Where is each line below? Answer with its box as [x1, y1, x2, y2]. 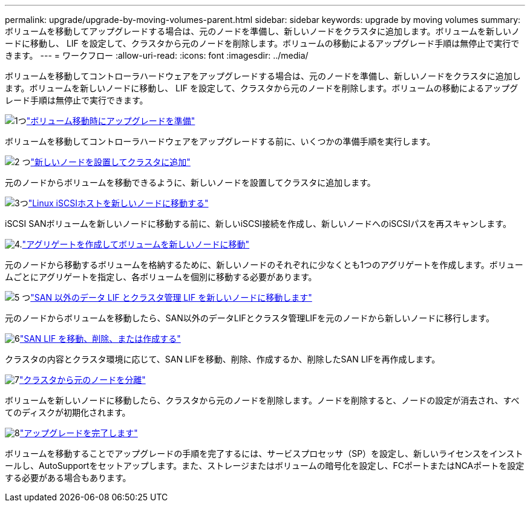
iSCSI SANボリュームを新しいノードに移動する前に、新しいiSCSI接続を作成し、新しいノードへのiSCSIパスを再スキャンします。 [5, 218, 511, 229]
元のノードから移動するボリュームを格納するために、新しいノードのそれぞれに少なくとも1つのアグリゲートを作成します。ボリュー [5, 260, 523, 270]
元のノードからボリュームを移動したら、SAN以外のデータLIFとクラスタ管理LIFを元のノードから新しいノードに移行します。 [5, 313, 494, 323]
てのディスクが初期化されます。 [5, 407, 131, 417]
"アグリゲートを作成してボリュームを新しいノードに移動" [22, 239, 250, 249]
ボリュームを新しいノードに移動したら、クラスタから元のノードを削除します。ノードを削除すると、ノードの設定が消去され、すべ [5, 395, 520, 405]
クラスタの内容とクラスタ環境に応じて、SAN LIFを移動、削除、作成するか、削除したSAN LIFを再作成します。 [5, 354, 440, 364]
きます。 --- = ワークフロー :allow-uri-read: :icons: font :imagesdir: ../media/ [5, 50, 309, 61]
